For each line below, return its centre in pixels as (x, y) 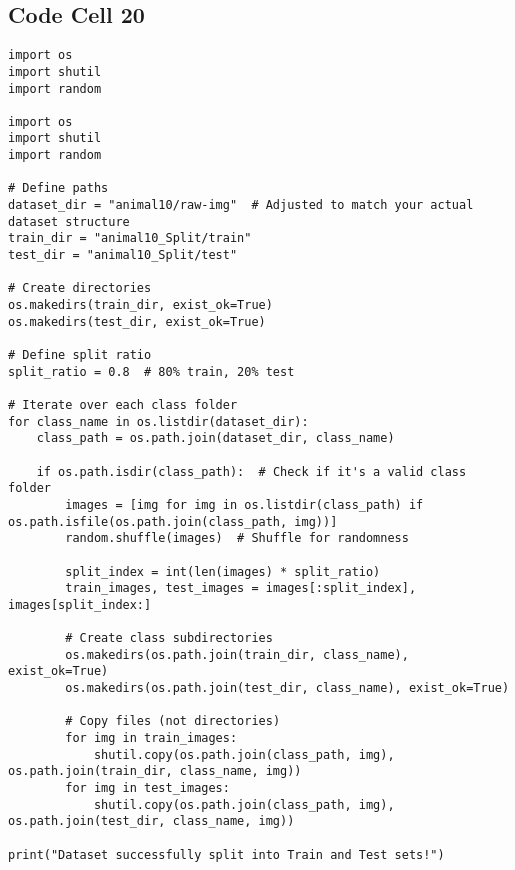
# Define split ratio (80, 355)
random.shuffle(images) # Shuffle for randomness (237, 538)
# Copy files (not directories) (173, 721)
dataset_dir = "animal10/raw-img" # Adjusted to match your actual (241, 205)
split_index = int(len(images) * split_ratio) (223, 571)
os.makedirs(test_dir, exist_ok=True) (137, 321)
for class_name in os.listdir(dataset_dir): (158, 421)
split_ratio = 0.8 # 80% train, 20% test (151, 371)
